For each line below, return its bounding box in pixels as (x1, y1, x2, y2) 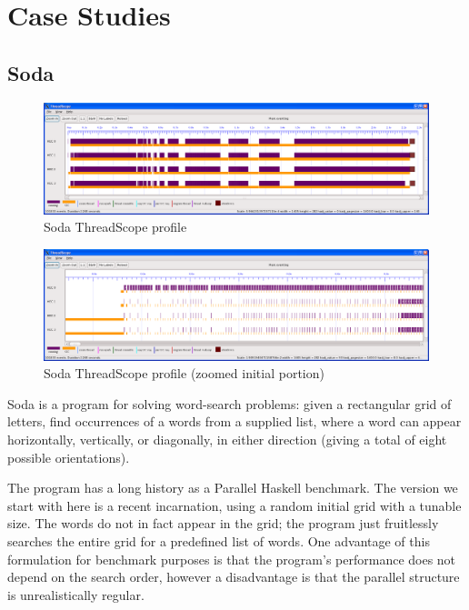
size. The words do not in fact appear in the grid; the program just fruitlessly (7, 514, 439, 533)
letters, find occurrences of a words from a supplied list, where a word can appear (7, 412, 462, 431)
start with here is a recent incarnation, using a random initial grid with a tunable (7, 495, 462, 515)
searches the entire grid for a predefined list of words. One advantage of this (7, 532, 430, 551)
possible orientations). (7, 447, 130, 466)
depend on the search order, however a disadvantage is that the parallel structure (7, 567, 460, 586)
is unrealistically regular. (7, 585, 145, 604)
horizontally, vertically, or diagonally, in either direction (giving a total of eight (7, 430, 447, 449)
